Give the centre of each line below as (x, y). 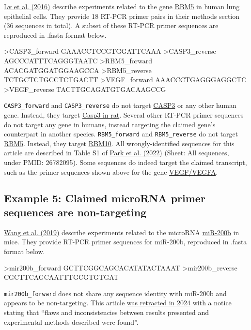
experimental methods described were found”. (71, 322)
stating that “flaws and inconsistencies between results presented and (106, 312)
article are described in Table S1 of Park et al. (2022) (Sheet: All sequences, (117, 153)
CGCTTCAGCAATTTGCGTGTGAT (61, 277)
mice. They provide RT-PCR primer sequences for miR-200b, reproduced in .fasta (125, 242)
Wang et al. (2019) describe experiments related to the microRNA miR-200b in (122, 232)
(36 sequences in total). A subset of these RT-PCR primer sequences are (111, 25)
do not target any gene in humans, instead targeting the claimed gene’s (110, 124)
